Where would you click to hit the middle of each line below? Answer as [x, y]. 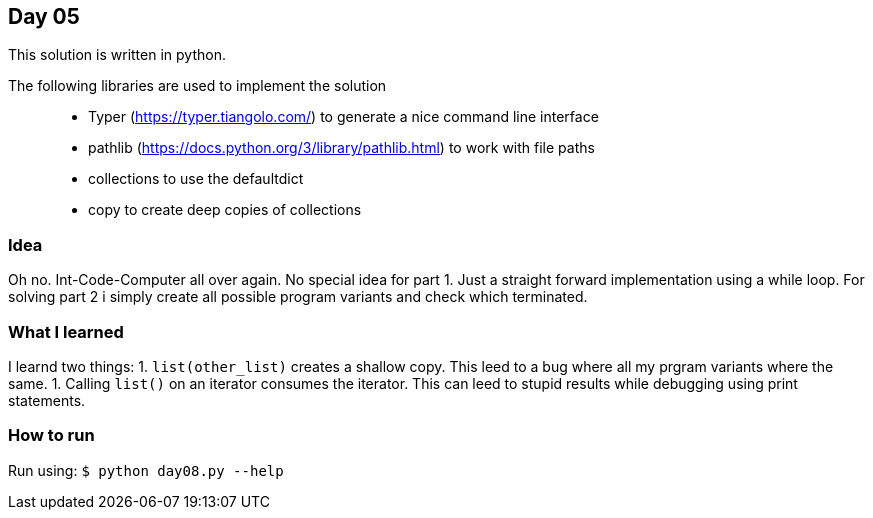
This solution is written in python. [117, 55]
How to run [51, 435]
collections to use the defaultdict [196, 179]
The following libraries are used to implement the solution [197, 86]
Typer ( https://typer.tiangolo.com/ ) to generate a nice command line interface [343, 117]
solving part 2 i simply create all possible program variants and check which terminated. [298, 297]
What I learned [66, 331]
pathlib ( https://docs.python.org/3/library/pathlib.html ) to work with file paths [341, 148]
